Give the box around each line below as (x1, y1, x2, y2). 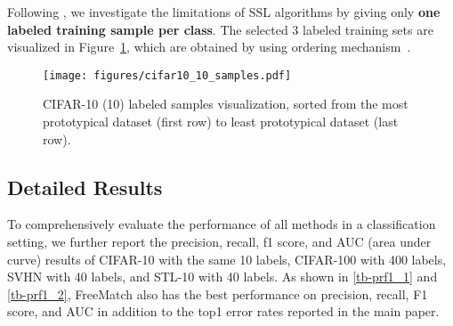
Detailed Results (7, 173, 163, 200)
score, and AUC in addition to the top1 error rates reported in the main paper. (7, 302, 440, 321)
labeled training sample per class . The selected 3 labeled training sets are (7, 20, 433, 38)
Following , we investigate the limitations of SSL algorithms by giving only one (7, 3, 441, 20)
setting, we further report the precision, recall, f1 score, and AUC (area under (7, 232, 432, 251)
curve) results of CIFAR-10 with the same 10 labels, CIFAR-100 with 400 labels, (7, 249, 447, 268)
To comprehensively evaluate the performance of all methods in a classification (7, 215, 436, 233)
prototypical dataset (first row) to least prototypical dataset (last (43, 112, 399, 131)
